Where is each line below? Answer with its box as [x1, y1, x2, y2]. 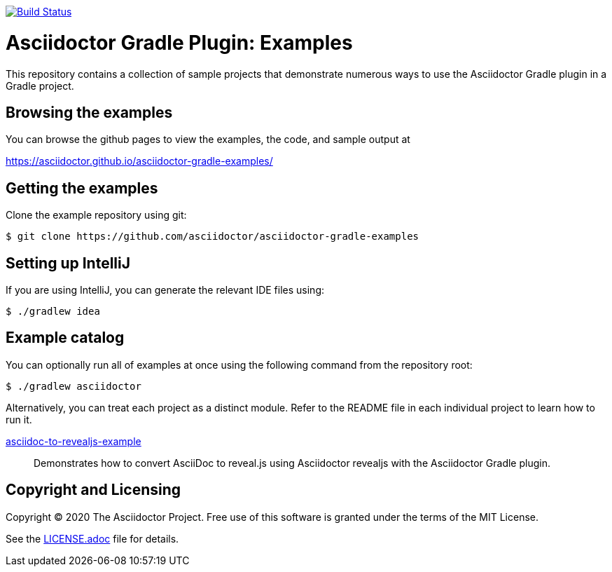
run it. [6, 413, 32, 425]
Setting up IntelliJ [6, 254, 131, 272]
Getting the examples [6, 179, 158, 197]
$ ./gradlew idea [6, 306, 100, 318]
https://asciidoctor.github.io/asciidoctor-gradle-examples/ [6, 155, 273, 168]
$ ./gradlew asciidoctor [6, 380, 141, 392]
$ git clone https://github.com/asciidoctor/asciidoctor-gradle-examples [6, 231, 419, 243]
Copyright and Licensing [6, 481, 181, 499]
